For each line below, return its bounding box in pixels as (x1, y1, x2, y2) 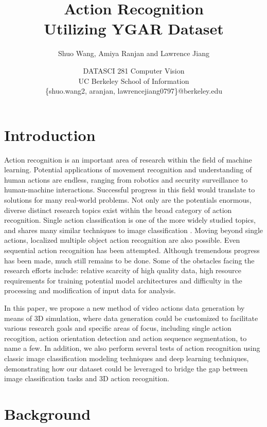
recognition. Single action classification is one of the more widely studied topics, (4, 215, 256, 225)
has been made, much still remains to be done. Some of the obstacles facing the (4, 255, 255, 265)
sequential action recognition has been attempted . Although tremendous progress (4, 244, 260, 255)
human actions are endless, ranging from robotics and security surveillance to (4, 174, 248, 185)
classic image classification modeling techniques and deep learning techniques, (4, 352, 249, 363)
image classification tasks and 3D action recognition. (4, 373, 169, 384)
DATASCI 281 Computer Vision (83, 65, 185, 76)
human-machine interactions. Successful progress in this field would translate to (4, 184, 255, 195)
